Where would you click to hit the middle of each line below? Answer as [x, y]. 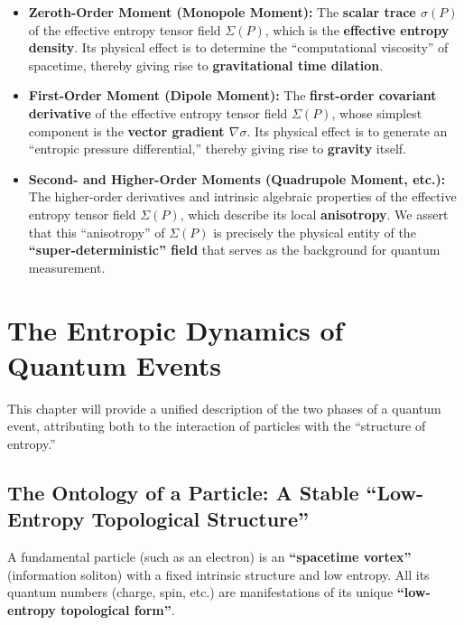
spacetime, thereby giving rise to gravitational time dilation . [206, 65]
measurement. [67, 267]
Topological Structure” [200, 519]
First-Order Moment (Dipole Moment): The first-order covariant [232, 95]
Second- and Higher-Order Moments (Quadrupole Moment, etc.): [237, 178]
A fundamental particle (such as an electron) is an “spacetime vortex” [209, 556]
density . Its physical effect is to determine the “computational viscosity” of [238, 47]
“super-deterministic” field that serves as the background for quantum [234, 250]
